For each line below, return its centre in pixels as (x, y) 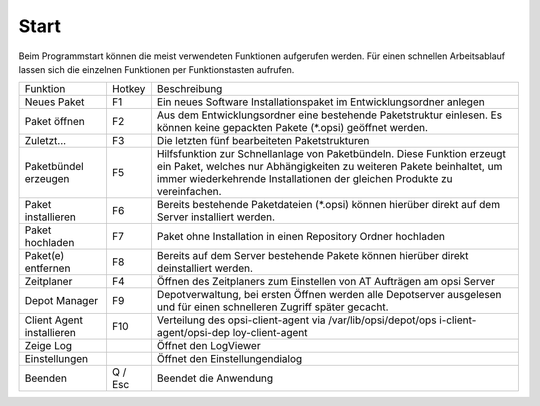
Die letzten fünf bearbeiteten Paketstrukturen (263, 141)
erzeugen (47, 179)
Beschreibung (189, 89)
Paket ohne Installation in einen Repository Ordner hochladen (300, 237)
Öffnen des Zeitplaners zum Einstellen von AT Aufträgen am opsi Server (325, 282)
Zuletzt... (45, 141)
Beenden (45, 378)
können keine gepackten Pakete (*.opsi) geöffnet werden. (292, 128)
